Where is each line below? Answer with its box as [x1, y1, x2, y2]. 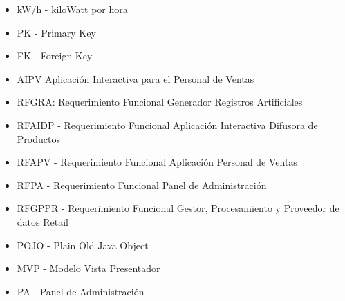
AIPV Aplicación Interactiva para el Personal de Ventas [17, 71, 254, 86]
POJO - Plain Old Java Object [17, 237, 149, 252]
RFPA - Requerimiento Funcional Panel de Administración [17, 177, 267, 192]
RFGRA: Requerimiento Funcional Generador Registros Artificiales [17, 95, 303, 109]
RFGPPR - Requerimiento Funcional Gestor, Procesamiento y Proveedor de [17, 201, 339, 215]
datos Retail [17, 214, 68, 229]
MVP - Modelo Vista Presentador [17, 261, 160, 275]
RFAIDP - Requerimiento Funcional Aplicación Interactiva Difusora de [17, 117, 318, 132]
